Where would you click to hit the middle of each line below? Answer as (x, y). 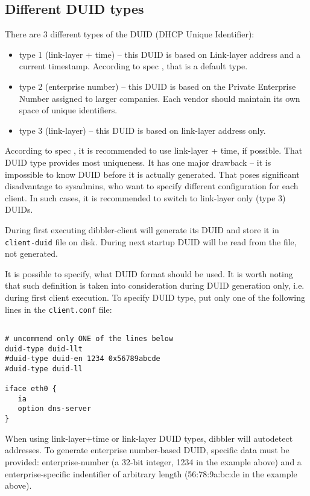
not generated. (31, 253)
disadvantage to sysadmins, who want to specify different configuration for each (152, 186)
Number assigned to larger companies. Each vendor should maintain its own (160, 98)
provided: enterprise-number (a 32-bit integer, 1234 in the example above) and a (153, 461)
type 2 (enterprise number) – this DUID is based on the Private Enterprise (157, 86)
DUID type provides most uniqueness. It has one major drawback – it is (138, 162)
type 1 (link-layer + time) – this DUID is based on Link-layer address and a (160, 54)
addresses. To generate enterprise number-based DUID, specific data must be (147, 450)
